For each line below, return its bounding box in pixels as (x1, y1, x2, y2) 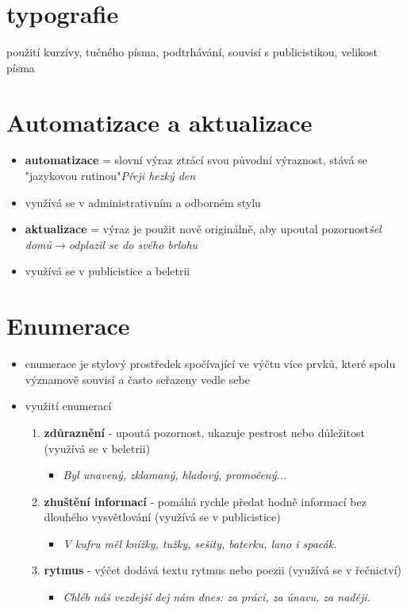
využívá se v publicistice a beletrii (25, 263, 190, 279)
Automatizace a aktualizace (6, 106, 313, 138)
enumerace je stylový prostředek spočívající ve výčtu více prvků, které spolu (25, 355, 396, 372)
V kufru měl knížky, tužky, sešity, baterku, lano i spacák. (63, 535, 337, 551)
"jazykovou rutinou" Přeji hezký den (25, 167, 196, 184)
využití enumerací (25, 397, 112, 414)
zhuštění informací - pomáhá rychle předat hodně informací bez (44, 493, 367, 509)
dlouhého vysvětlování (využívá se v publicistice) (44, 508, 281, 525)
